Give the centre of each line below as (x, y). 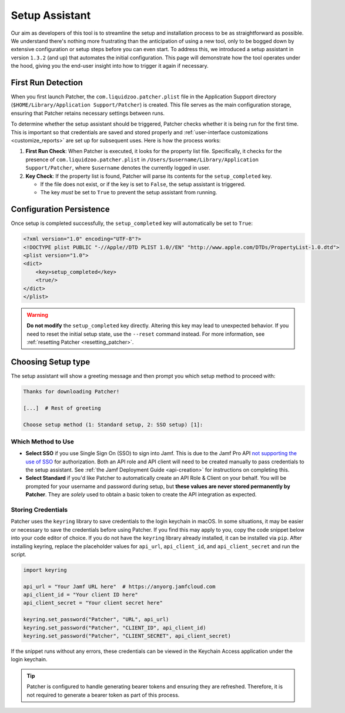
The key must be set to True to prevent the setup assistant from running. (129, 193)
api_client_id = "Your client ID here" (81, 595)
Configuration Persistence (60, 209)
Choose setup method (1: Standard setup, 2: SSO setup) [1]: (113, 425)
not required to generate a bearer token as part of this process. (103, 695)
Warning (37, 314)
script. (19, 554)
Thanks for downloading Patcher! (71, 391)
